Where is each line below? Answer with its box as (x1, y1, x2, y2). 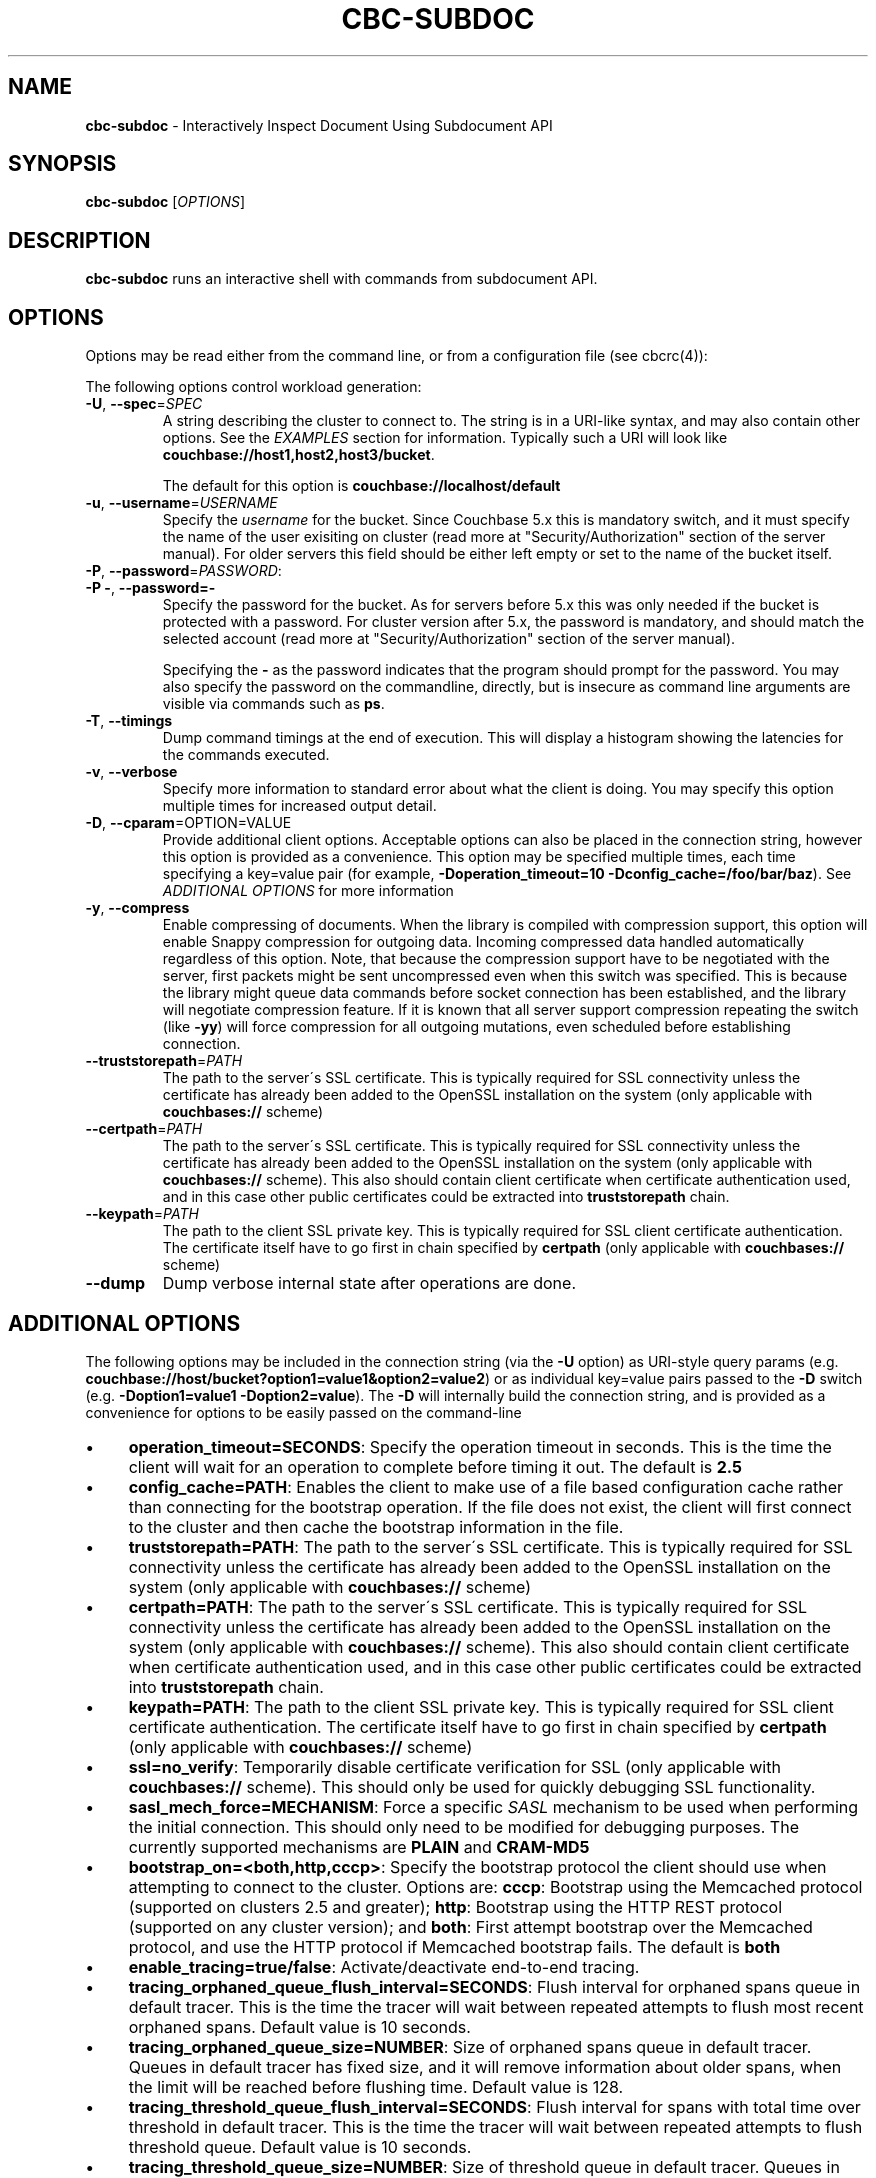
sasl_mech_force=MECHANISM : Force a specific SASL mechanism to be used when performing (128, 1796, 859, 1817)
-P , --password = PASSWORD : (85, 562, 282, 580)
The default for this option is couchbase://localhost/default (162, 477, 561, 495)
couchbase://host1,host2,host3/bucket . (162, 446, 435, 464)
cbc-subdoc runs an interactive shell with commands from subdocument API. (85, 270, 598, 288)
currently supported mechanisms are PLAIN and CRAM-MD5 (128, 1836, 590, 1857)
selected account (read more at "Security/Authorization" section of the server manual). (162, 630, 736, 648)
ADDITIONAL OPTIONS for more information (162, 882, 454, 900)
